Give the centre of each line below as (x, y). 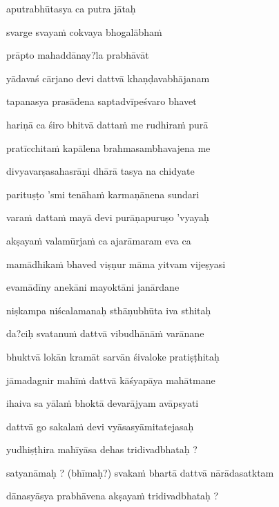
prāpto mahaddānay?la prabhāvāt (78, 55)
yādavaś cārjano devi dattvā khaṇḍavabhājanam (108, 78)
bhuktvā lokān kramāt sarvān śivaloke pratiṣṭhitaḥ (113, 356)
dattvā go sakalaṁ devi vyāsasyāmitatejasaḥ (100, 426)
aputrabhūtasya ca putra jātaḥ (71, 8)
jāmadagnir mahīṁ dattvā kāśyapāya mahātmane (111, 380)
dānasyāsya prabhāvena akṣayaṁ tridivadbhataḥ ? (113, 496)
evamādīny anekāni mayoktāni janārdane (93, 287)
